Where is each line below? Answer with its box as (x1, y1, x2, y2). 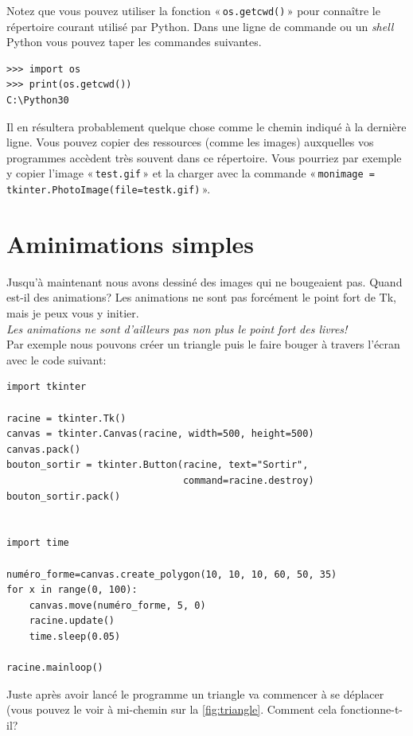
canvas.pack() (6, 443, 81, 455)
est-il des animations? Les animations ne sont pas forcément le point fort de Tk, (6, 289, 396, 306)
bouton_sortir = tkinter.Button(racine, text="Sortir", (6, 459, 309, 471)
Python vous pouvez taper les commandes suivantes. (6, 33, 262, 50)
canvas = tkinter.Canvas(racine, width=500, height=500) (6, 428, 314, 440)
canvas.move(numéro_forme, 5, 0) (29, 599, 206, 611)
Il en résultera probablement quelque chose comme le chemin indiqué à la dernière (6, 118, 407, 134)
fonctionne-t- (340, 701, 403, 718)
